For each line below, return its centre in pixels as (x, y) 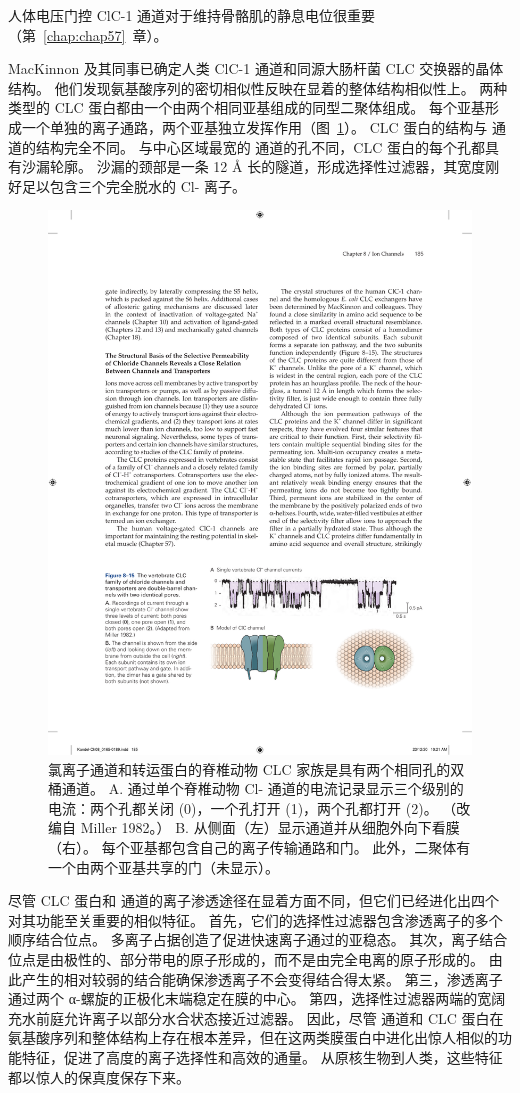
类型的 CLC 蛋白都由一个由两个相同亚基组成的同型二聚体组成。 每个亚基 (246, 107)
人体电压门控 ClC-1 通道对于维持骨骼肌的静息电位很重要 (192, 15)
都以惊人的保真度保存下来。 (99, 1076)
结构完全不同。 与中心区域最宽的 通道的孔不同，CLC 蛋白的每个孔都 (260, 146)
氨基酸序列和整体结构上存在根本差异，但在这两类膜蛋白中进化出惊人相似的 (253, 1037)
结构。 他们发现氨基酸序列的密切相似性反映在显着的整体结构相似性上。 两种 (258, 87)
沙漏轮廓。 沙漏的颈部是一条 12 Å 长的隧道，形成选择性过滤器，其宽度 (253, 166)
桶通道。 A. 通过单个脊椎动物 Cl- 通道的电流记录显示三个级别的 (256, 788)
